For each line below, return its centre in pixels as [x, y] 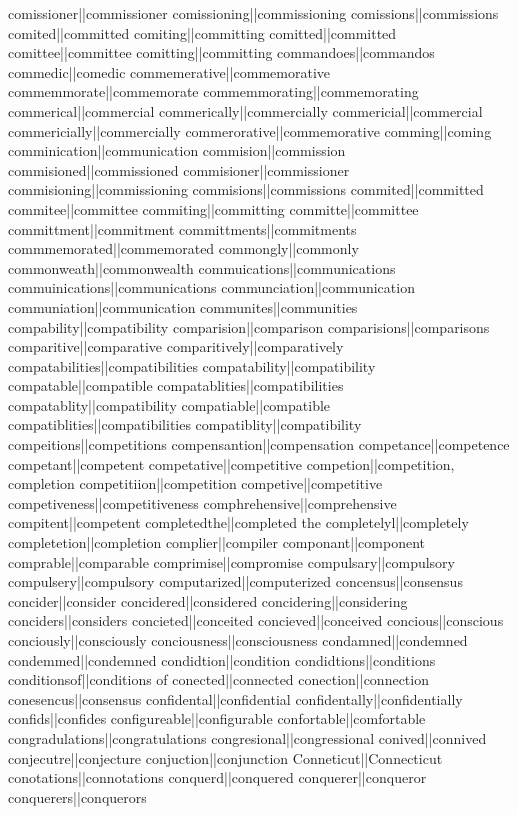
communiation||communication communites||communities [183, 306]
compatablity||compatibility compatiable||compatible [169, 404]
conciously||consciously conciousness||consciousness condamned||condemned [238, 640]
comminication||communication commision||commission [177, 150]
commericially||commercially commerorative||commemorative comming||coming [250, 130]
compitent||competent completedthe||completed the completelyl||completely [238, 522]
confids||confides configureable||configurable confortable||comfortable [217, 718]
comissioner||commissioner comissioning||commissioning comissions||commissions [253, 13]
